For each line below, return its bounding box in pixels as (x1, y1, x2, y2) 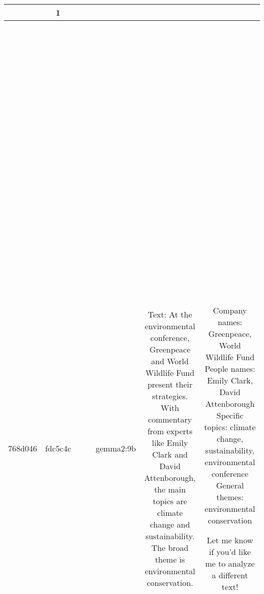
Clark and (152, 448, 188, 460)
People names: (205, 362, 255, 374)
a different (212, 569, 248, 581)
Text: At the (148, 308, 192, 320)
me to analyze (205, 557, 255, 569)
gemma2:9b (95, 442, 136, 454)
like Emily (152, 436, 188, 448)
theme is (155, 553, 185, 565)
